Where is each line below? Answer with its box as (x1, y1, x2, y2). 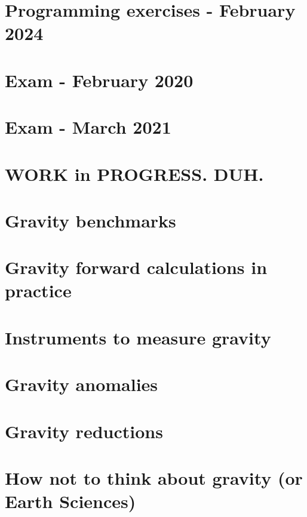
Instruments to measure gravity (5, 325, 271, 349)
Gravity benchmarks (5, 208, 176, 232)
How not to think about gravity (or (5, 465, 303, 490)
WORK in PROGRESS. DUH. (5, 161, 264, 186)
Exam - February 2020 (5, 67, 194, 92)
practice (5, 278, 72, 303)
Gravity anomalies (5, 372, 158, 396)
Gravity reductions (5, 418, 163, 443)
